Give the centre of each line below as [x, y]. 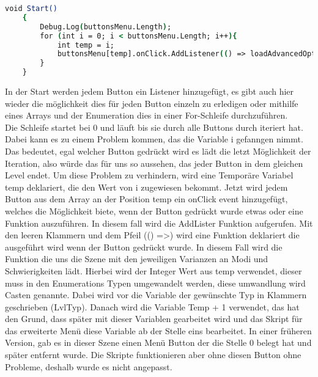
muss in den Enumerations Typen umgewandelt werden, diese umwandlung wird [155, 283]
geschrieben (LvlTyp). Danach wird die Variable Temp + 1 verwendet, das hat [152, 306]
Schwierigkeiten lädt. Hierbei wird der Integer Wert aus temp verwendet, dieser [153, 270]
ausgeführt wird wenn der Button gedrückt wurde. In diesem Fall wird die [144, 247]
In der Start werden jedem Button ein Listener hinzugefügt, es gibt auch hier [150, 91]
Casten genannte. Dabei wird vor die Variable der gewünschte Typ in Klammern [156, 295]
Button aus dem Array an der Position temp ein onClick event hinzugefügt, [146, 199]
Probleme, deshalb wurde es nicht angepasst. [89, 366]
